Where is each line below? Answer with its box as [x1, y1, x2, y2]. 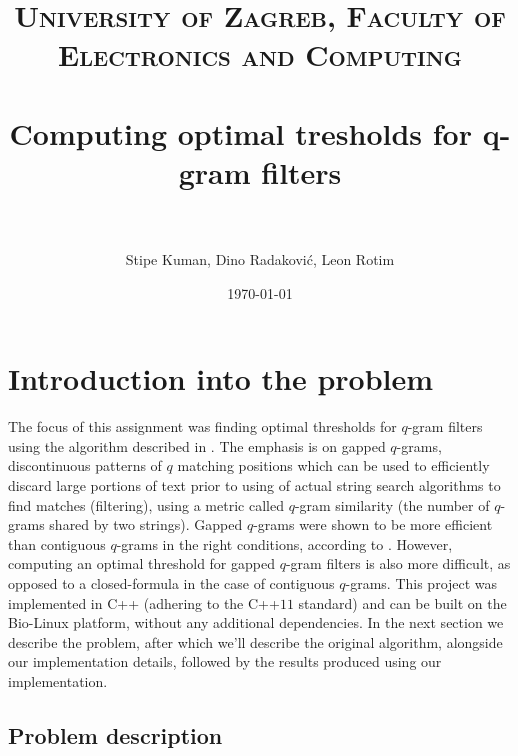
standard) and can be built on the [298, 592, 507, 613]
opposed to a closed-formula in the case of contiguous [8, 572, 335, 593]
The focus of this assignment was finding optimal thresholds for [8, 416, 397, 437]
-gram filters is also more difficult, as [285, 553, 511, 574]
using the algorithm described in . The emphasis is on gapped [8, 435, 386, 456]
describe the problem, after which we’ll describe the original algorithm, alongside [8, 631, 503, 652]
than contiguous [8, 533, 106, 554]
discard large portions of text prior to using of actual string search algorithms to [8, 474, 501, 495]
